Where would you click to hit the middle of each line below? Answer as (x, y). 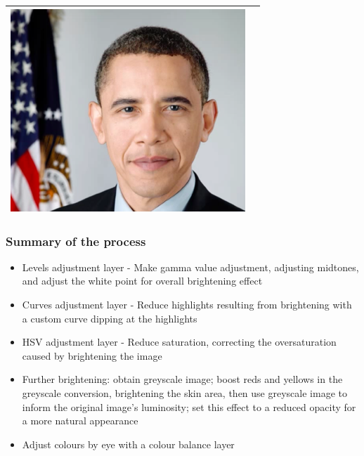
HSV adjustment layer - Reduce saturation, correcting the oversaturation (179, 342)
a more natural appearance (80, 421)
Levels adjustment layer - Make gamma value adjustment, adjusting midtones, (190, 267)
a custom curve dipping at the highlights (110, 318)
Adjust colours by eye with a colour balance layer (128, 444)
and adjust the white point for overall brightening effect (142, 281)
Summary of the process (76, 241)
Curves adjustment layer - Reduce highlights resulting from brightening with (187, 304)
